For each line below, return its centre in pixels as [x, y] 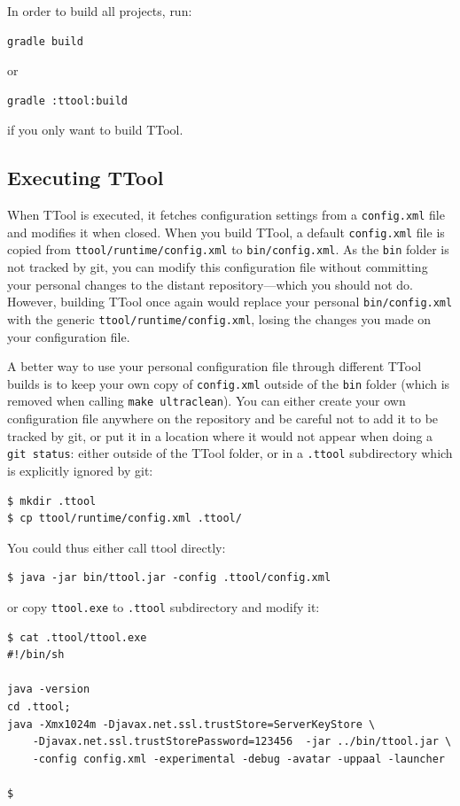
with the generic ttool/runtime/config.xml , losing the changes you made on [219, 318]
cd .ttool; [39, 706]
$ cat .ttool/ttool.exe [77, 637]
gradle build [45, 41]
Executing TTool [86, 178]
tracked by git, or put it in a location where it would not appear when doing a [220, 435]
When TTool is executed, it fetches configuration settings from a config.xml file [226, 215]
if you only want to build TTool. [95, 130]
